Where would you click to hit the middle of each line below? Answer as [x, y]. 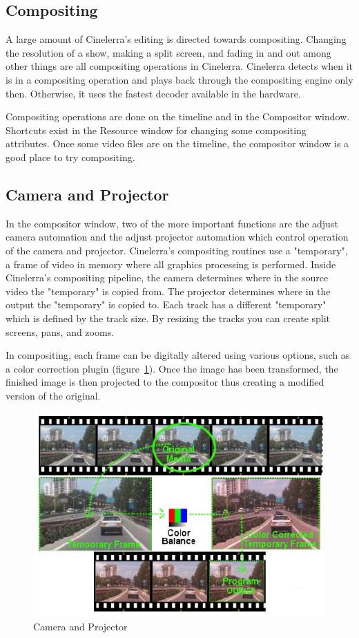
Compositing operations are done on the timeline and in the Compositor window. [178, 116]
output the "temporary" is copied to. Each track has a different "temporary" [166, 304]
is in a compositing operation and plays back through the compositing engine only [179, 79]
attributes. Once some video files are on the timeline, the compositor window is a [177, 143]
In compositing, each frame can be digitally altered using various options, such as [178, 355]
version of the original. [53, 395]
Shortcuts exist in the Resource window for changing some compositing [156, 130]
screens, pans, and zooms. [60, 331]
